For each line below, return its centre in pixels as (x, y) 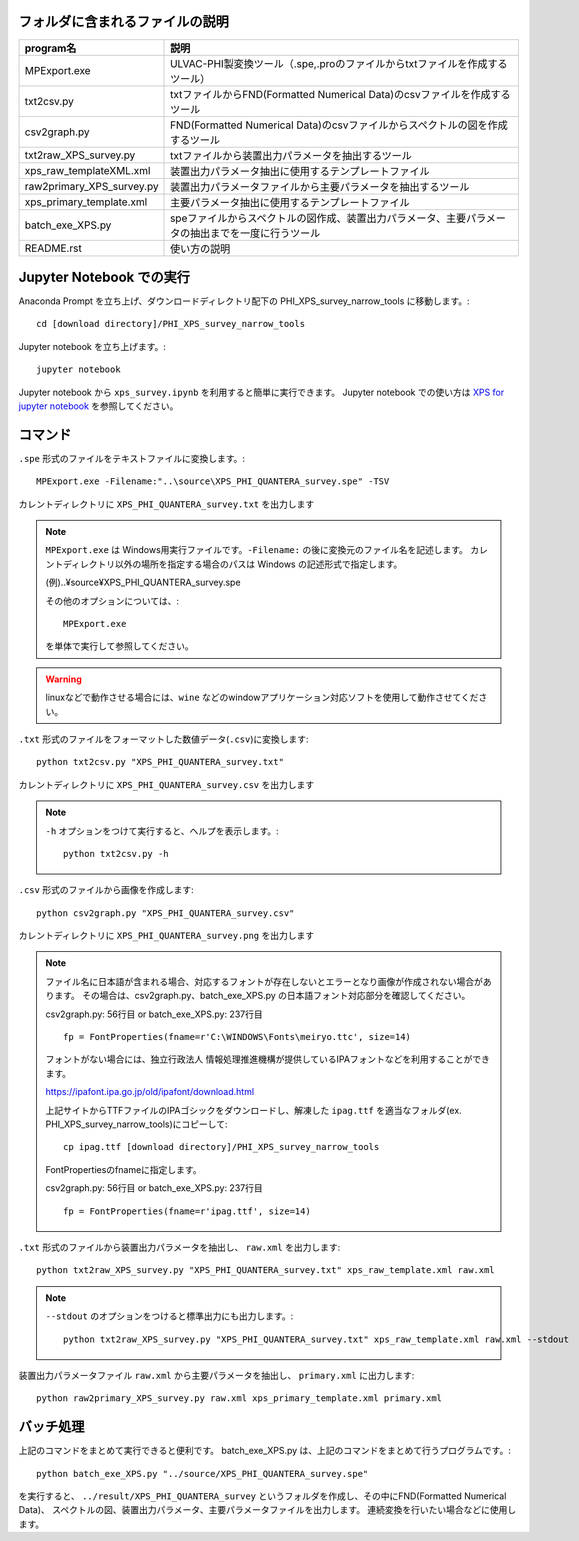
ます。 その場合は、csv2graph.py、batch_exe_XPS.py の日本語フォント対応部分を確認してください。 (262, 996)
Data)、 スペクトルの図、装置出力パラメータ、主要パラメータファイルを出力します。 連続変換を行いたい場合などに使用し (267, 1510)
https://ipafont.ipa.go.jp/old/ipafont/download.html (150, 1092)
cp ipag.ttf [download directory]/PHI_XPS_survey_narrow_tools (221, 1147)
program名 (50, 48)
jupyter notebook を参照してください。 (98, 406)
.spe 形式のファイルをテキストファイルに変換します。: (131, 458)
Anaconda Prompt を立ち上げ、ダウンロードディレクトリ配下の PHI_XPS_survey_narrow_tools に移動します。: (244, 301)
